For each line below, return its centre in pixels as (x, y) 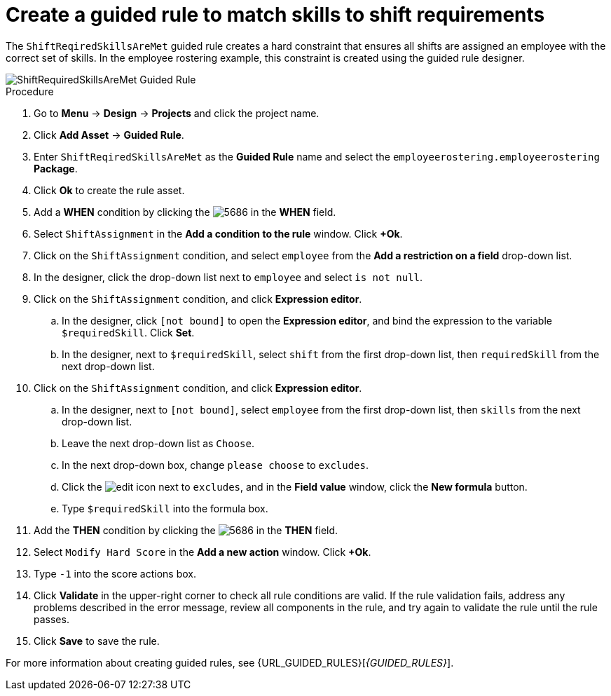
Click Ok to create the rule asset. (109, 190)
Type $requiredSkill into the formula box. (165, 508)
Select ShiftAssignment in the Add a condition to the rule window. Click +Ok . (218, 233)
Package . (56, 168)
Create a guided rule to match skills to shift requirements (275, 15)
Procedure (30, 91)
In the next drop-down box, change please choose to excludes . (215, 465)
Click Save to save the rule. (97, 641)
